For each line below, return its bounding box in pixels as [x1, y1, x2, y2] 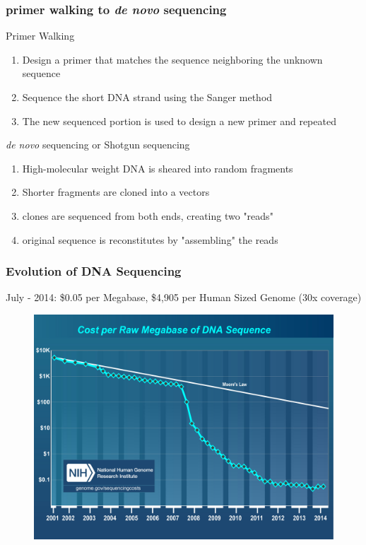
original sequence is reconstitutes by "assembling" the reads [22, 232, 278, 247]
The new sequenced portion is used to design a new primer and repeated [22, 113, 336, 128]
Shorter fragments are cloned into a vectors [22, 184, 210, 199]
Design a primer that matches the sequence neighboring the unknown [22, 52, 323, 66]
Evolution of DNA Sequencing [6, 262, 182, 280]
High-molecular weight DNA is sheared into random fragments [22, 160, 293, 175]
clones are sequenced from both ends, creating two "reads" [22, 208, 273, 223]
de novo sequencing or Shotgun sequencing [6, 137, 190, 152]
